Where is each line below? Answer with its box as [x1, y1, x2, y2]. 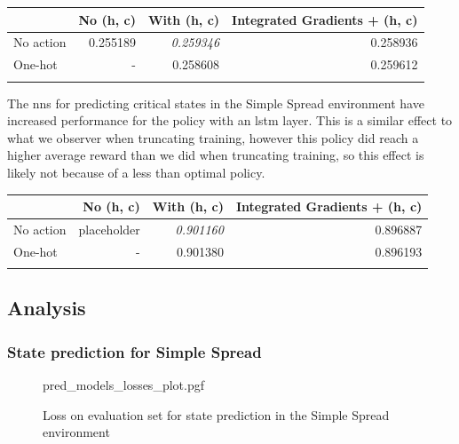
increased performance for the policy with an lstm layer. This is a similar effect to [7, 111, 453, 130]
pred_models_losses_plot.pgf [43, 376, 204, 394]
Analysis [7, 294, 86, 321]
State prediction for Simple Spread [7, 340, 262, 362]
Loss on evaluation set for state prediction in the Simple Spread [43, 405, 390, 424]
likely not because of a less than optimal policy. [7, 163, 265, 181]
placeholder [78, 219, 140, 238]
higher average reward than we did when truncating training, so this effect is [7, 146, 424, 164]
